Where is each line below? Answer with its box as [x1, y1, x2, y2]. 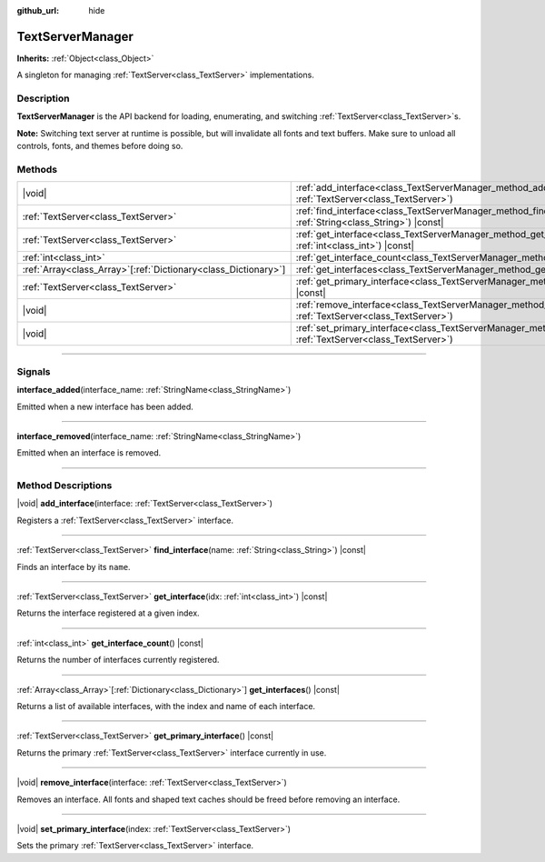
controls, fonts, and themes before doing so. [16, 141, 183, 152]
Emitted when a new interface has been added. [16, 401, 194, 412]
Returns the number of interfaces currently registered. [16, 655, 220, 666]
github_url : [16, 5, 59, 15]
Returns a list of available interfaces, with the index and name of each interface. [16, 700, 316, 711]
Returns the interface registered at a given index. [16, 607, 200, 618]
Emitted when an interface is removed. [16, 447, 162, 458]
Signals [16, 365, 51, 377]
